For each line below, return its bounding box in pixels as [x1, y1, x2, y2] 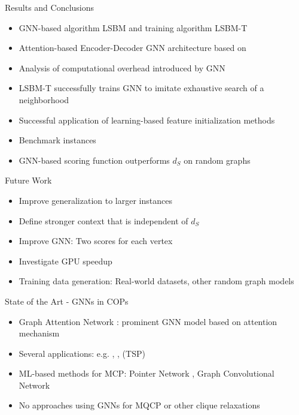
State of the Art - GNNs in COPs [5, 294, 129, 307]
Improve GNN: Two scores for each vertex [19, 234, 173, 247]
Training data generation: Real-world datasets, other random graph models [19, 275, 294, 287]
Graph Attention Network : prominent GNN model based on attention [19, 315, 277, 327]
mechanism [19, 327, 60, 339]
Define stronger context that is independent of [19, 214, 188, 227]
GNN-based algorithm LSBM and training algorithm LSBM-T [19, 21, 248, 34]
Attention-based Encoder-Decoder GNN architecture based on [19, 41, 246, 54]
